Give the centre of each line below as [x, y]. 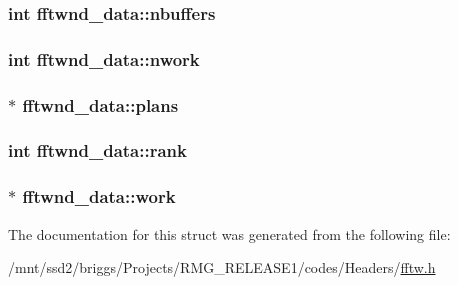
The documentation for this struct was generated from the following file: [229, 233]
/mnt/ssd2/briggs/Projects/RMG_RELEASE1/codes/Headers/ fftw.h [222, 267]
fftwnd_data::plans [100, 104]
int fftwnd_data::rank [97, 150]
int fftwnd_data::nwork [104, 58]
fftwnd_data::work [99, 196]
